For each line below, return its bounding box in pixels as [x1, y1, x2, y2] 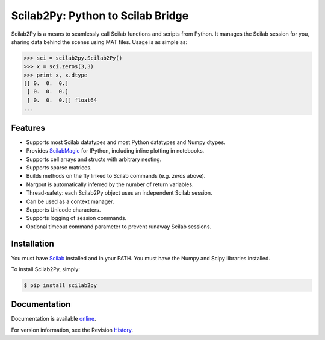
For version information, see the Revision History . [11, 326, 134, 333]
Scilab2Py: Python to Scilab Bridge [11, 9, 189, 22]
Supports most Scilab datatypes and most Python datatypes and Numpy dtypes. [26, 139, 226, 146]
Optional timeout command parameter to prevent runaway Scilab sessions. [26, 223, 212, 230]
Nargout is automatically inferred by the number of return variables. [26, 181, 194, 188]
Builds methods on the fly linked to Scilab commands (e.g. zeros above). [26, 172, 206, 180]
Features [11, 122, 45, 133]
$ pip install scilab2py [23, 282, 97, 289]
